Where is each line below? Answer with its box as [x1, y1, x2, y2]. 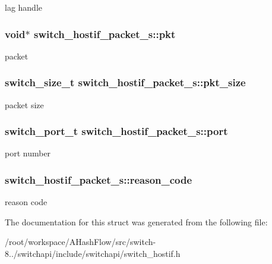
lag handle [5, 1, 43, 13]
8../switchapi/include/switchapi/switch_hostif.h [5, 247, 181, 260]
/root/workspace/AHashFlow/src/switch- [5, 235, 156, 248]
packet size [5, 98, 44, 111]
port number [5, 147, 51, 159]
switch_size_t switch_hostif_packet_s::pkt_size [5, 75, 246, 90]
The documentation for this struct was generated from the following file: [5, 215, 268, 228]
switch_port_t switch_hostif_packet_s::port [5, 124, 228, 139]
